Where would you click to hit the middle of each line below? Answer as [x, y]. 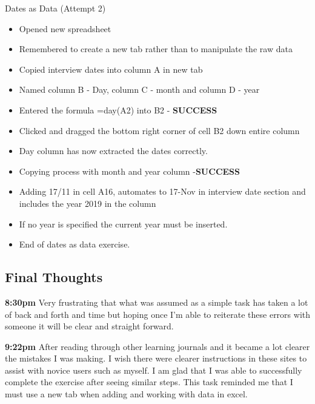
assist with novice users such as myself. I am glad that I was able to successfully [154, 370]
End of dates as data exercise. [75, 244]
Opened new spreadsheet [65, 28]
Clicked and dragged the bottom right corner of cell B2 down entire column [159, 130]
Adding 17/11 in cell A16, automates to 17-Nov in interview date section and [162, 191]
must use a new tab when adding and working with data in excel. [126, 394]
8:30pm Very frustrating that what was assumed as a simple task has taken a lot [157, 302]
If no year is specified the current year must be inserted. [123, 224]
